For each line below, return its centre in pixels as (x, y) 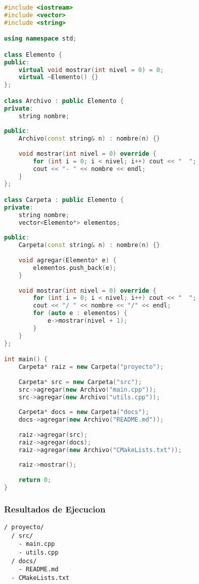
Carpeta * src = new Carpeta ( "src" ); (80, 382)
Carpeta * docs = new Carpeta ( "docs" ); (84, 412)
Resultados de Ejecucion (55, 509)
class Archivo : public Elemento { (64, 101)
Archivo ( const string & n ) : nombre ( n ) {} (89, 139)
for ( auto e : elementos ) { (80, 313)
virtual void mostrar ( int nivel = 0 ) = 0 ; (91, 70)
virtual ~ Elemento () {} (58, 77)
